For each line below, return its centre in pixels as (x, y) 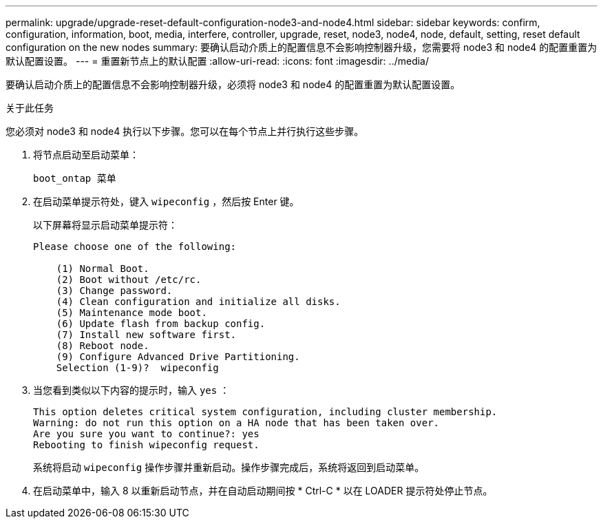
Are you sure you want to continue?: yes (146, 434)
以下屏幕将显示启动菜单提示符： (105, 225)
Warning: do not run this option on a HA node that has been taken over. (236, 423)
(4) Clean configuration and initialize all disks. (198, 302)
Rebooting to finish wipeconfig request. (146, 445)
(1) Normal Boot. (103, 269)
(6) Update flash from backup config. (161, 324)
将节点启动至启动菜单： (86, 155)
